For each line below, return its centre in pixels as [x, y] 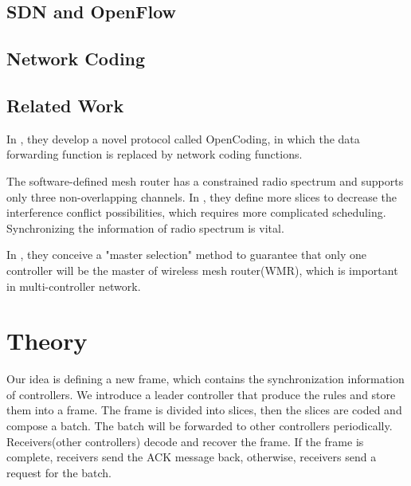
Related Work [65, 105]
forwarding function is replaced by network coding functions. [155, 154]
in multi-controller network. [74, 286]
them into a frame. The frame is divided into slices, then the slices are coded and [204, 410]
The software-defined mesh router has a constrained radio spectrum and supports [205, 180]
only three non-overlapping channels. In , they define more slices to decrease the [202, 196]
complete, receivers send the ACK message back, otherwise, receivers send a [192, 457]
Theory [47, 341]
